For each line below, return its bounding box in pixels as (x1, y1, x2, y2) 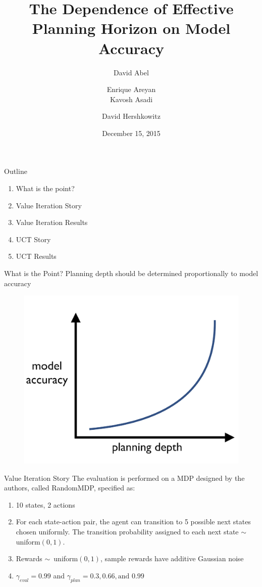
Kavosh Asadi (110, 94, 153, 104)
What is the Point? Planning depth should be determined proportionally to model (4, 268, 258, 279)
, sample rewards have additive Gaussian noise (100, 553, 244, 564)
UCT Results (16, 251, 57, 261)
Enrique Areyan (107, 84, 156, 95)
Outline (4, 166, 27, 176)
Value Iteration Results (16, 217, 88, 228)
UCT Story (16, 234, 51, 244)
